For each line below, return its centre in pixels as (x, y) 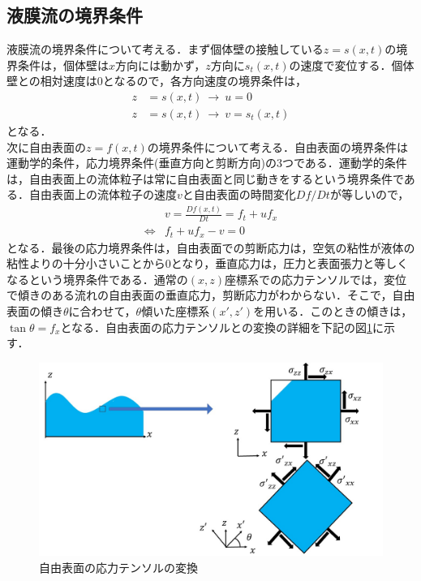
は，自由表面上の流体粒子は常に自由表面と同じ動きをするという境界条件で (205, 178)
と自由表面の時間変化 (239, 194)
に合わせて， (102, 311)
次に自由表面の (46, 146)
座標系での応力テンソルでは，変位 (316, 279)
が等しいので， (369, 194)
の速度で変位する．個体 (352, 65)
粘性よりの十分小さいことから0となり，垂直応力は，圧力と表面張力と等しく (208, 263)
